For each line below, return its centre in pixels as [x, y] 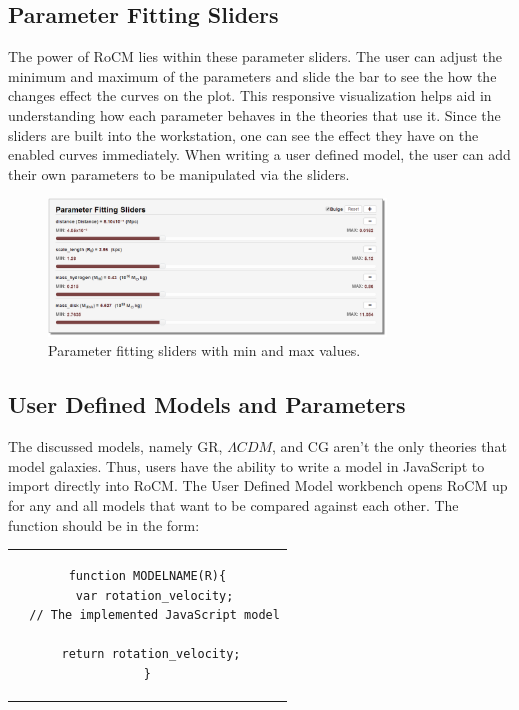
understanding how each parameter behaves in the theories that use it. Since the [254, 114]
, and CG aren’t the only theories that [389, 446]
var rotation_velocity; [154, 595]
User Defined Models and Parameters [207, 404]
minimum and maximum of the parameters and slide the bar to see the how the [252, 75]
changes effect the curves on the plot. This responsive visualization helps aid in [250, 95]
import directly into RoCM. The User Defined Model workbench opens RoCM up [258, 485]
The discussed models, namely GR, [115, 446]
